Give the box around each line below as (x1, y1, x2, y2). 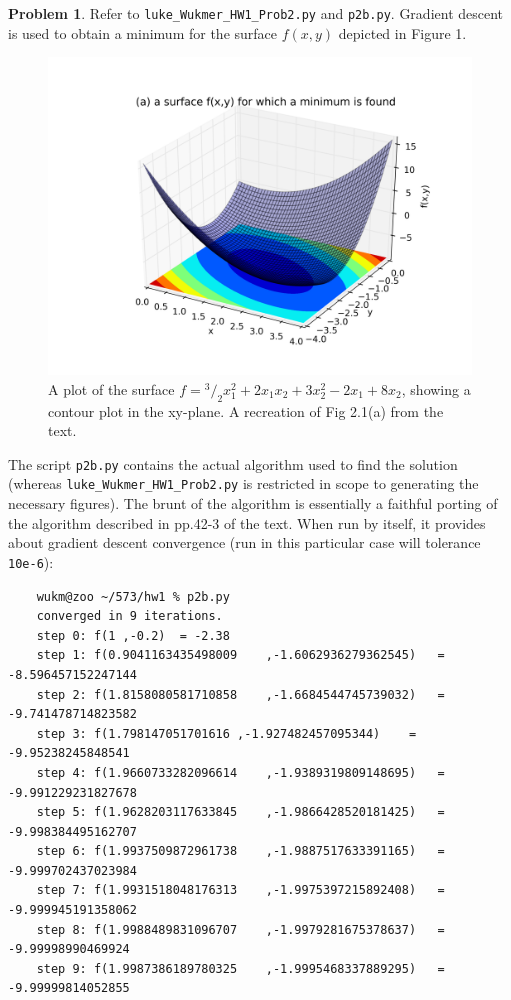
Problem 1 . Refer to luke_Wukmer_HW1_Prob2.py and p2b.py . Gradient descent (8, 3, 504, 23)
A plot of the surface (48, 378, 175, 399)
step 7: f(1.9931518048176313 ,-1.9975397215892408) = (36, 883, 445, 898)
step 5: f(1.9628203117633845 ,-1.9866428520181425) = (36, 805, 445, 820)
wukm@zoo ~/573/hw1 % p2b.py (36, 589, 230, 604)
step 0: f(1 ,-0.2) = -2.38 (36, 628, 230, 643)
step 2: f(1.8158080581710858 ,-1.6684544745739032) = (36, 687, 445, 702)
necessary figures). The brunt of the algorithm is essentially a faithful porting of (8, 493, 498, 514)
